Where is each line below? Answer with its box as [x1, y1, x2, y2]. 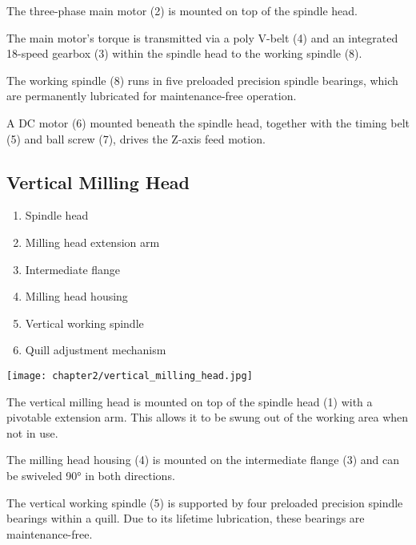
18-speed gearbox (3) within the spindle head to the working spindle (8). [6, 45, 362, 62]
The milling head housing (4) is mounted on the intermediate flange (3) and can [6, 451, 399, 468]
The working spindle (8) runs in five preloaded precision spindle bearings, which [6, 71, 398, 88]
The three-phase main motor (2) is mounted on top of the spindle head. [6, 2, 358, 18]
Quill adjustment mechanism [25, 341, 166, 358]
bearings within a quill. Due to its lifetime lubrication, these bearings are [6, 510, 365, 527]
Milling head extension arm [25, 233, 160, 250]
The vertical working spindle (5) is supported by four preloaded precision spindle [6, 494, 403, 511]
